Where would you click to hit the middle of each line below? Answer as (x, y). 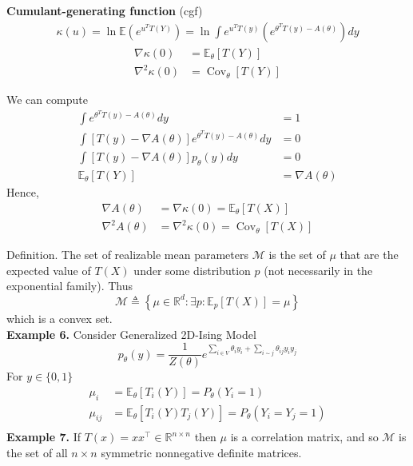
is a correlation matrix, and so (304, 437)
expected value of (49, 270)
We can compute (47, 100)
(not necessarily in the (318, 270)
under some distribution (192, 270)
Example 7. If (44, 437)
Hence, (23, 191)
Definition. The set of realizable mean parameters (128, 255)
